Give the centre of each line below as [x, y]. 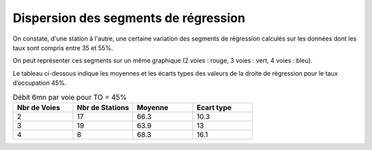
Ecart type [214, 107]
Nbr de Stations [103, 107]
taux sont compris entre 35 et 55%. [63, 47]
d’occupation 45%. [40, 83]
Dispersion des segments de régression [129, 18]
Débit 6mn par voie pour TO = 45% [70, 97]
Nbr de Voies [39, 107]
